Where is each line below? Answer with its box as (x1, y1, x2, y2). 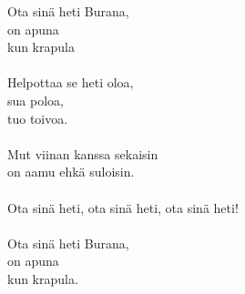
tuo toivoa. (7, 108, 68, 127)
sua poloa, (7, 90, 64, 109)
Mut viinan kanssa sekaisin (7, 144, 158, 163)
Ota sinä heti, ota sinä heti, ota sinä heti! (7, 198, 239, 217)
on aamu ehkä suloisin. (7, 162, 135, 181)
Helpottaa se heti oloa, (7, 73, 134, 92)
